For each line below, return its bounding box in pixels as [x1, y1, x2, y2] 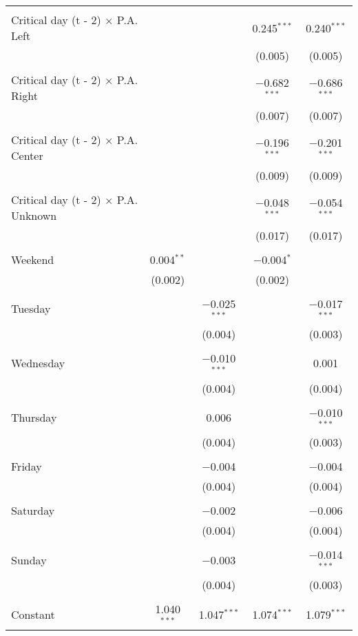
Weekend [11, 252, 54, 267]
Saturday [11, 502, 55, 519]
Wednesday [11, 355, 65, 371]
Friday [11, 458, 42, 475]
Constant [11, 606, 55, 622]
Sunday [11, 551, 47, 568]
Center [11, 147, 43, 163]
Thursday [11, 409, 57, 425]
